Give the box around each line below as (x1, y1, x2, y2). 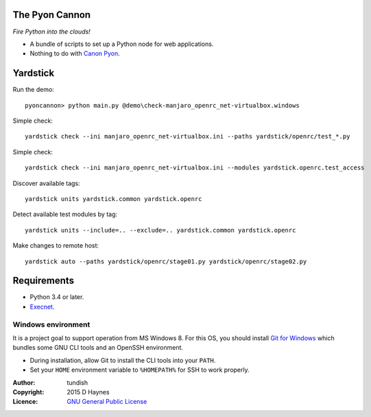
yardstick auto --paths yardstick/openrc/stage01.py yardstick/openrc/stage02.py (25, 257, 307, 265)
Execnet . (29, 302, 55, 311)
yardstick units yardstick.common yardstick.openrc (25, 195, 202, 202)
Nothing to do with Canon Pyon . (29, 49, 120, 58)
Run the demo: (12, 86, 54, 94)
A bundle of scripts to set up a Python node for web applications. (29, 40, 214, 48)
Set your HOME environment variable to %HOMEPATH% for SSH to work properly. (29, 366, 250, 374)
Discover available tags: (12, 179, 80, 187)
